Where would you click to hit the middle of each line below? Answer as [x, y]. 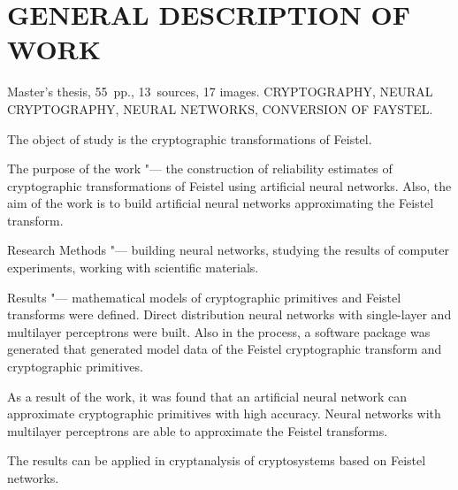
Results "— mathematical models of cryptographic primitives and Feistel [204, 297]
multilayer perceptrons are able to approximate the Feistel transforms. [198, 430]
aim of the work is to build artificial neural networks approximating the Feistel [221, 203]
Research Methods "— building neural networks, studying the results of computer [228, 250]
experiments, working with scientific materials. [133, 268]
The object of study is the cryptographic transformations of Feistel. [190, 138]
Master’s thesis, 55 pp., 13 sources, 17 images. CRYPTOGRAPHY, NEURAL [220, 92]
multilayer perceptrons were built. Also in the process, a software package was [219, 331]
